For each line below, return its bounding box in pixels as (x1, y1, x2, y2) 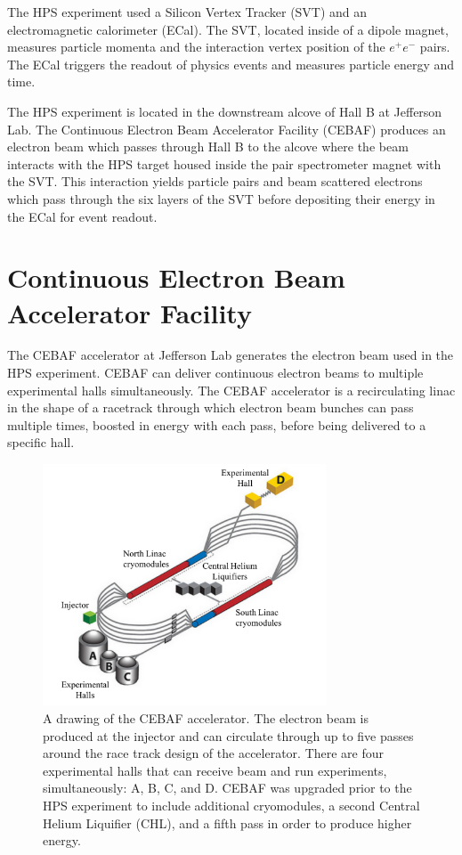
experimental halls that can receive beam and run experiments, (43, 761, 387, 779)
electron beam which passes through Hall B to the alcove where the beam (7, 137, 409, 156)
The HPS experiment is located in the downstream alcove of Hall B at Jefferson (7, 102, 442, 120)
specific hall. (7, 433, 75, 452)
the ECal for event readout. (7, 207, 158, 225)
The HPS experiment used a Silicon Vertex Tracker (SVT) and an (7, 3, 368, 20)
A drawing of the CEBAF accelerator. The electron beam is (43, 709, 369, 727)
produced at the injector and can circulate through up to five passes (43, 726, 414, 745)
